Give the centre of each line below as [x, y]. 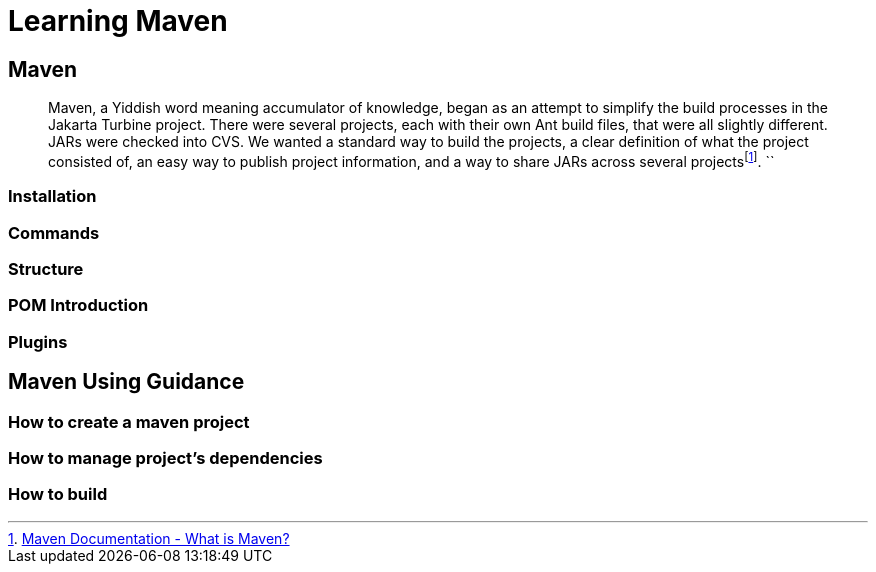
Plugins [38, 341]
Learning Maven [118, 21]
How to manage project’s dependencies [165, 457]
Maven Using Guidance [126, 382]
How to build [58, 494]
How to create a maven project [129, 421]
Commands [54, 232]
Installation [52, 196]
